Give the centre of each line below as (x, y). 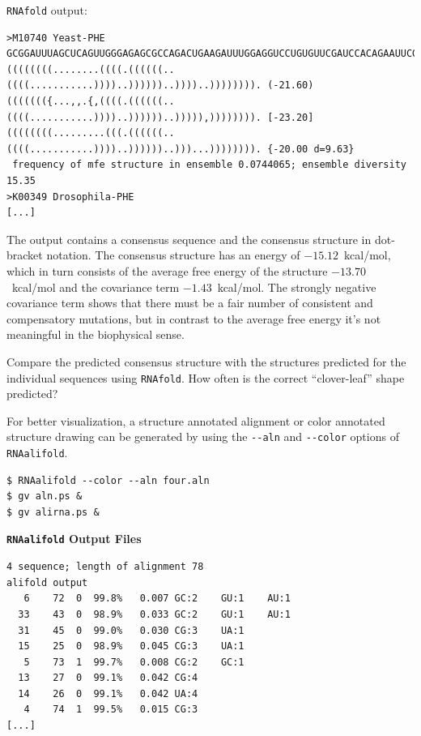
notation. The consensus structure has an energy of (173, 255)
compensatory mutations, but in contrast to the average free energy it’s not (194, 318)
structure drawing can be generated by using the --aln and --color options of (203, 436)
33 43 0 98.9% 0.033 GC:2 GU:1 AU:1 (154, 614)
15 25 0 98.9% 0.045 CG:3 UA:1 (131, 646)
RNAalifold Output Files (74, 539)
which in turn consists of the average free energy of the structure (167, 270)
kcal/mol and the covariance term (96, 287)
